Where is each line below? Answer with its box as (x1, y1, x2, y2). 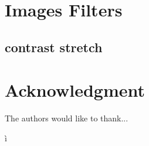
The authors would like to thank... (5, 112, 128, 124)
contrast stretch (5, 38, 103, 56)
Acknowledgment (5, 78, 145, 102)
